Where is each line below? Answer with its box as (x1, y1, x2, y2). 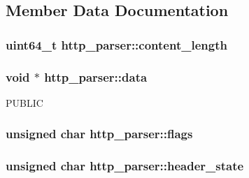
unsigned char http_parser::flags (6, 125, 193, 142)
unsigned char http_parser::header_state (6, 157, 244, 175)
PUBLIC (6, 95, 43, 110)
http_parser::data (44, 68, 148, 85)
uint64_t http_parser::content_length (6, 36, 227, 53)
